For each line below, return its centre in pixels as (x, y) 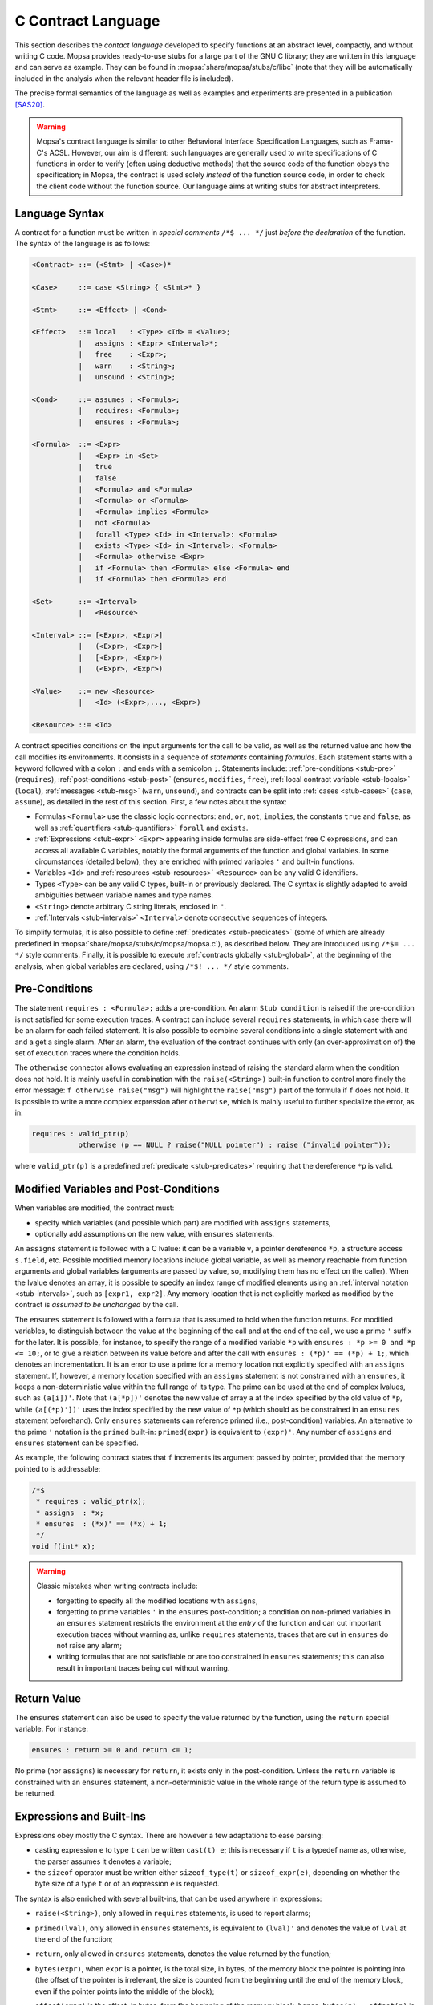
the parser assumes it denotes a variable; (103, 1861)
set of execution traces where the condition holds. (98, 1053)
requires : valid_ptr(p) (81, 1134)
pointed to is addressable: (58, 1468)
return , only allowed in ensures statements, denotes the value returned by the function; (183, 1954)
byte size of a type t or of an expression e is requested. (127, 1884)
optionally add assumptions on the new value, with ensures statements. (155, 1234)
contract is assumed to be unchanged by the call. (97, 1305)
